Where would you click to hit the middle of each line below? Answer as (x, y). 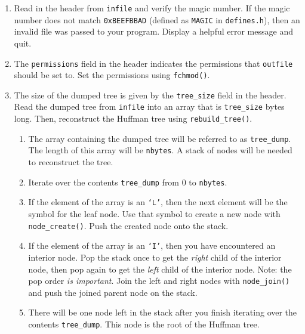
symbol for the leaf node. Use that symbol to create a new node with (154, 214)
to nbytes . (208, 182)
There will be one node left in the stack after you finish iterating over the (163, 312)
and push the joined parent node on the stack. (113, 292)
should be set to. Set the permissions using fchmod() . (112, 75)
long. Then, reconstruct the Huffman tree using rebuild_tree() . (133, 118)
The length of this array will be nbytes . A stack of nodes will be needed (160, 150)
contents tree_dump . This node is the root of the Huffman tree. (144, 324)
